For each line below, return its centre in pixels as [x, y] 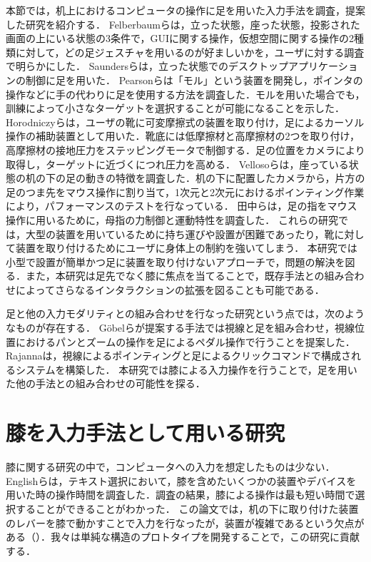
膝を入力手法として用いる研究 [146, 433]
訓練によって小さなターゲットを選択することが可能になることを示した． [175, 108]
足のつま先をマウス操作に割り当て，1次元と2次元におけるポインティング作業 [185, 191]
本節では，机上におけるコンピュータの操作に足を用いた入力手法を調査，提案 [185, 10]
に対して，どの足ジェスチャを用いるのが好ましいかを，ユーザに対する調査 [190, 52]
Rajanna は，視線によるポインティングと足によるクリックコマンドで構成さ [178, 356]
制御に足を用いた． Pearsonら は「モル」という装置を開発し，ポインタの [194, 80]
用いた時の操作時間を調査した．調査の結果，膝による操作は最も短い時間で [181, 495]
